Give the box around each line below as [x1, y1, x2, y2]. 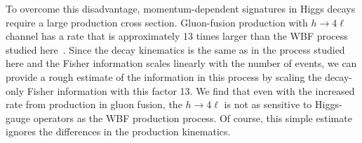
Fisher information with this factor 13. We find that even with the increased [27, 83, 355, 98]
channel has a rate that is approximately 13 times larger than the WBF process [6, 29, 348, 43]
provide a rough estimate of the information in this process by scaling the [6, 69, 322, 84]
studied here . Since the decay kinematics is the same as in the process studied [6, 42, 345, 57]
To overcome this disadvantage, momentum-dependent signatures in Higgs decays [6, 1, 356, 15]
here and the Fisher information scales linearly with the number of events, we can [6, 56, 357, 70]
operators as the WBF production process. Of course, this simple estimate [33, 110, 352, 125]
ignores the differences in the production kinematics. [6, 124, 231, 139]
